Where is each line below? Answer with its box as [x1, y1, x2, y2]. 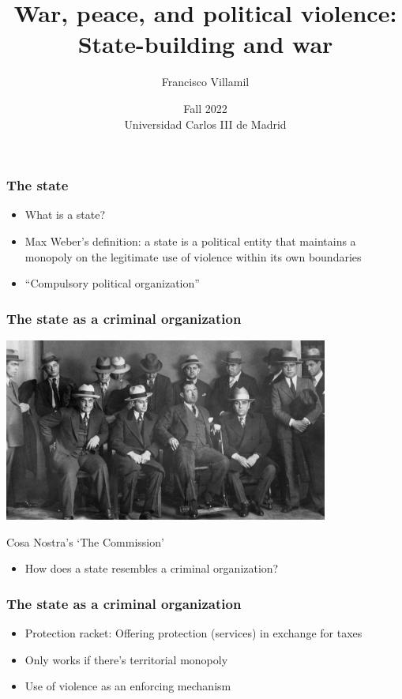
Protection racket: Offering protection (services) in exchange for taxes [24, 624, 363, 641]
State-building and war [77, 28, 333, 60]
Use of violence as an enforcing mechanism [24, 678, 231, 694]
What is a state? [24, 206, 106, 223]
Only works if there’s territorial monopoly [24, 651, 228, 667]
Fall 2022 [183, 100, 227, 116]
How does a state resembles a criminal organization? [24, 560, 279, 577]
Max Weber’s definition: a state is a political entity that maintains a [24, 232, 356, 249]
